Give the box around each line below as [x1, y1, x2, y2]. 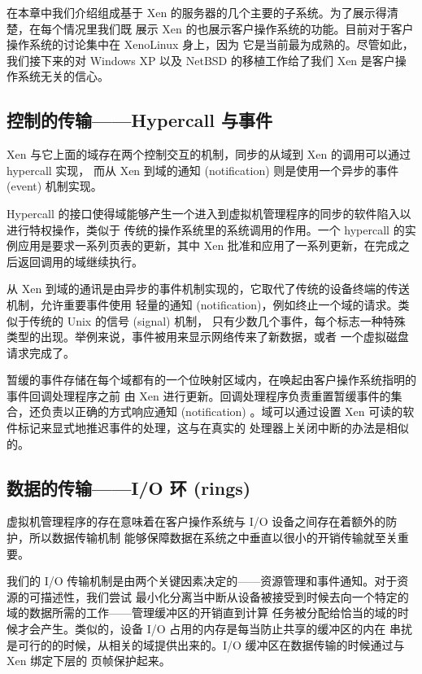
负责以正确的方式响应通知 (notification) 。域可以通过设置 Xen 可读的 [40, 403, 403, 420]
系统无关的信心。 [17, 68, 109, 85]
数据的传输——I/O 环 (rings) [7, 475, 251, 500]
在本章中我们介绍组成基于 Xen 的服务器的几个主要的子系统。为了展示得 [7, 4, 387, 20]
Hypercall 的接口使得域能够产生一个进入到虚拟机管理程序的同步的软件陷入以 [7, 204, 411, 221]
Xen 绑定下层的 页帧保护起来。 [7, 652, 171, 669]
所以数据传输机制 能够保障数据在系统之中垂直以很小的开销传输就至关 [28, 529, 398, 546]
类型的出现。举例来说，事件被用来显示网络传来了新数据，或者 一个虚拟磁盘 [7, 328, 409, 345]
